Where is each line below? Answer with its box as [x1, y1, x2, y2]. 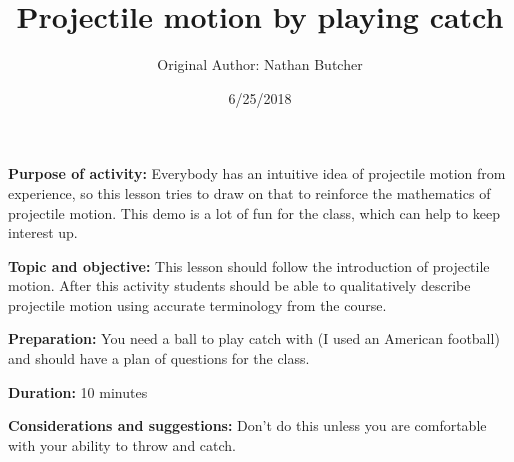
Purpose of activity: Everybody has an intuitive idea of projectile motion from [8, 163, 506, 184]
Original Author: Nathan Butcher [157, 54, 363, 75]
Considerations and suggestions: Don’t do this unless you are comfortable [8, 415, 487, 436]
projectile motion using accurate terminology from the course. [8, 294, 387, 315]
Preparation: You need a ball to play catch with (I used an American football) [8, 328, 500, 349]
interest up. [8, 222, 78, 243]
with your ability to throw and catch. [8, 434, 236, 455]
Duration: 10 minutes [8, 381, 148, 402]
